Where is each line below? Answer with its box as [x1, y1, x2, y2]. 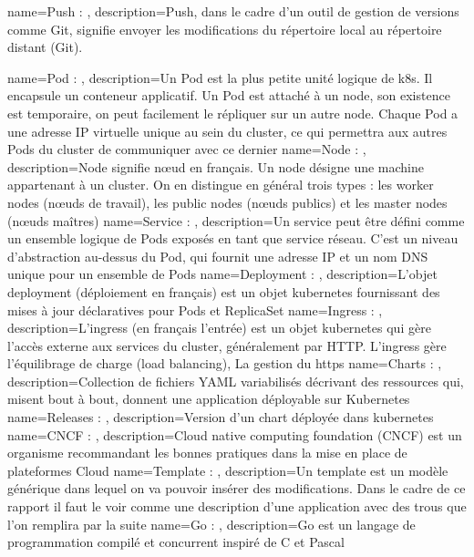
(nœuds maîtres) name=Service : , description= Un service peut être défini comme [7, 211, 465, 230]
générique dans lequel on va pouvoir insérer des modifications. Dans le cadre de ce [7, 479, 466, 498]
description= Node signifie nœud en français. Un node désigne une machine [7, 157, 424, 176]
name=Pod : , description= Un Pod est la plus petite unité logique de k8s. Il [7, 67, 433, 87]
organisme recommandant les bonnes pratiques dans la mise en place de [7, 443, 407, 462]
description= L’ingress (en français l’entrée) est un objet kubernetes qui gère [7, 318, 431, 337]
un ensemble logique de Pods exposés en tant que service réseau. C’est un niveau [7, 229, 459, 248]
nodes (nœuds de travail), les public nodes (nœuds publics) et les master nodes [7, 192, 448, 211]
